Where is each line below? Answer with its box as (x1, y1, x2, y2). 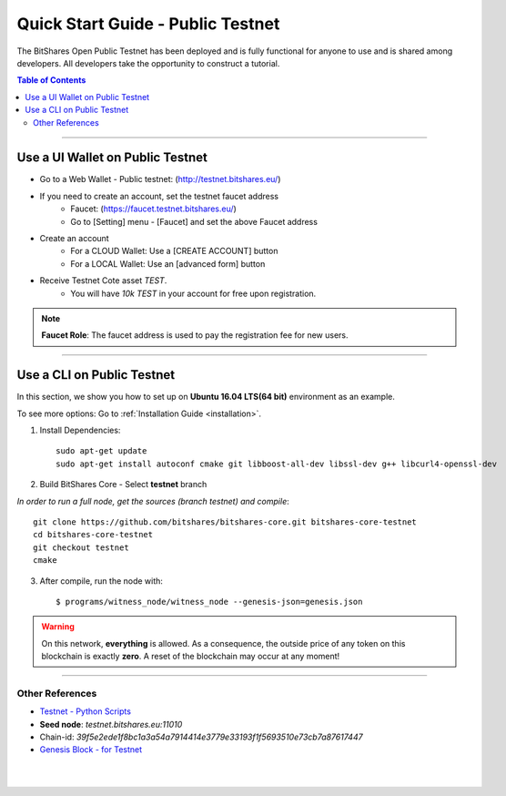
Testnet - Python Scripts (39, 706, 132, 717)
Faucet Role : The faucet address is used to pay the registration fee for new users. (41, 330, 349, 341)
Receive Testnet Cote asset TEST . (39, 275, 167, 286)
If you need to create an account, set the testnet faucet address (39, 190, 279, 201)
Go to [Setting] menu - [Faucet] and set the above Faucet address (70, 216, 319, 227)
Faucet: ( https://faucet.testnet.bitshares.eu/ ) (70, 203, 237, 214)
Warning (41, 621, 75, 632)
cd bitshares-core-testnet (33, 529, 154, 540)
